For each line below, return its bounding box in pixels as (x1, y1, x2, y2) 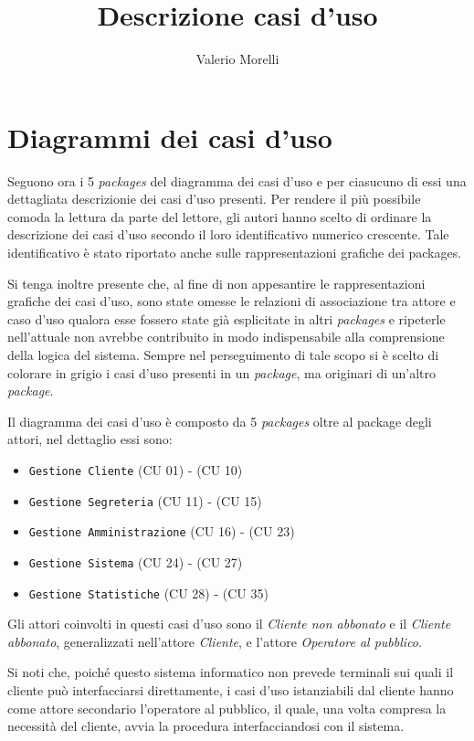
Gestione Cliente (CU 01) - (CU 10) (28, 460, 243, 479)
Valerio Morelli (195, 49, 279, 69)
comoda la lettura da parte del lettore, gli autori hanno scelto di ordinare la (7, 206, 432, 226)
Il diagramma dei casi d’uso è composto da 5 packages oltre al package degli (7, 411, 432, 430)
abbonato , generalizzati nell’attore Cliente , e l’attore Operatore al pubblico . (7, 631, 422, 651)
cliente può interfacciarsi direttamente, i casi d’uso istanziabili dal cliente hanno (7, 681, 454, 700)
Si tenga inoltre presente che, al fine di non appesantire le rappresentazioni (7, 273, 426, 292)
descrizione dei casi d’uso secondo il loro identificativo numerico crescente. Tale (7, 225, 449, 244)
